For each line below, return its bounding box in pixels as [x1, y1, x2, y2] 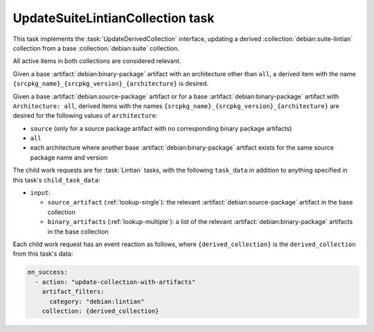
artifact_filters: [42, 288, 105, 296]
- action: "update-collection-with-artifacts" [35, 278, 196, 286]
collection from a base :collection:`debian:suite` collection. [12, 44, 180, 52]
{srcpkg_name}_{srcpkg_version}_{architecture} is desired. [12, 80, 209, 88]
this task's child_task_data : [12, 175, 100, 184]
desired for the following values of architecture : [12, 112, 158, 120]
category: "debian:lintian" [49, 297, 145, 305]
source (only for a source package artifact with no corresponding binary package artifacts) [30, 124, 292, 132]
